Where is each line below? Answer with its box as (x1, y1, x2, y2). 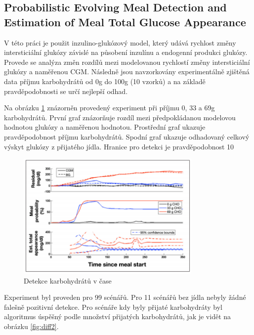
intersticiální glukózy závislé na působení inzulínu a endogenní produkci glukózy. (4, 47, 248, 57)
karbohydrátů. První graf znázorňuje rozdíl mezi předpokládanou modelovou (4, 112, 236, 122)
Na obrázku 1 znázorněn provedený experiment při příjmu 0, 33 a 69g (4, 102, 215, 113)
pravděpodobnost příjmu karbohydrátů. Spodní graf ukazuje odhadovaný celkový (4, 131, 250, 142)
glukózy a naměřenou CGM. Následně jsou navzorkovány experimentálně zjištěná (4, 66, 250, 77)
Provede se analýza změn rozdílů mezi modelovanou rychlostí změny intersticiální (4, 56, 250, 67)
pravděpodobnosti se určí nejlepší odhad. (4, 86, 128, 96)
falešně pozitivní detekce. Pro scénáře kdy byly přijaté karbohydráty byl (4, 301, 222, 312)
